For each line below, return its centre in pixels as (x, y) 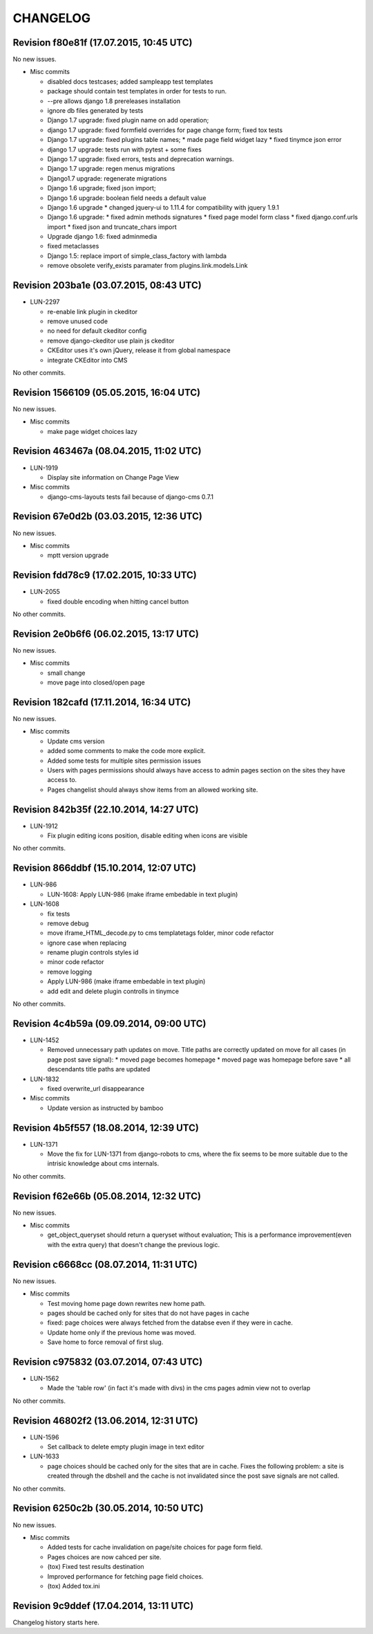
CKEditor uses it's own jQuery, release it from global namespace (139, 350)
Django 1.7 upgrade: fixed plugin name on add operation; (128, 120)
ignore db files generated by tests (95, 111)
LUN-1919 (44, 468)
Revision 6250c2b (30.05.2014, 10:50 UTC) (108, 1508)
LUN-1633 (45, 1456)
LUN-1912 (44, 826)
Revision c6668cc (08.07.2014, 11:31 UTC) (105, 1264)
